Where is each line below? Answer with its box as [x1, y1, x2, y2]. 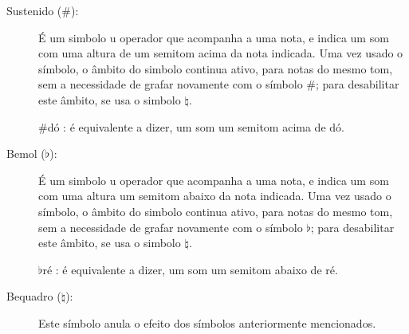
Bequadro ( [6, 288, 61, 305]
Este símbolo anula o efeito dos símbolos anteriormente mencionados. [38, 314, 376, 331]
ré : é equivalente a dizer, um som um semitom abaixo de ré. [42, 261, 338, 277]
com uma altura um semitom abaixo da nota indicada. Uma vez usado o [38, 187, 391, 204]
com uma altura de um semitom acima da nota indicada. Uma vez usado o [38, 45, 403, 61]
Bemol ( [6, 145, 45, 162]
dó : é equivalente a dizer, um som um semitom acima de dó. [47, 118, 344, 135]
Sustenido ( [6, 2, 62, 18]
